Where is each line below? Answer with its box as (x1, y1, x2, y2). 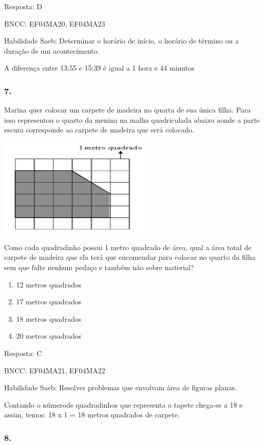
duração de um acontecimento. (4, 45, 100, 56)
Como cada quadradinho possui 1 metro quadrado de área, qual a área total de (4, 241, 252, 252)
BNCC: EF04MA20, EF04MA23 (4, 18, 105, 29)
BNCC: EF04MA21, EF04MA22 (4, 365, 105, 375)
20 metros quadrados (16, 330, 82, 341)
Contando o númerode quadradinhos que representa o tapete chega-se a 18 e (4, 399, 243, 410)
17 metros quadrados (16, 296, 82, 307)
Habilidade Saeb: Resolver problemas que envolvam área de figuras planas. (4, 382, 237, 393)
